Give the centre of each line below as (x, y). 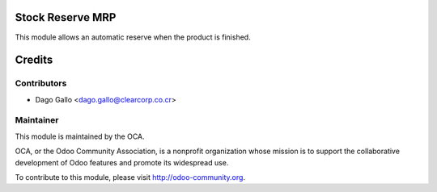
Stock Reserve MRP (66, 17)
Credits (34, 60)
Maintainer (37, 120)
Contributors (41, 83)
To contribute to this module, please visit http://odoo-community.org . (130, 177)
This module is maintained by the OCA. (80, 136)
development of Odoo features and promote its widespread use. (122, 162)
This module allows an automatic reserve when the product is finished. (133, 37)
